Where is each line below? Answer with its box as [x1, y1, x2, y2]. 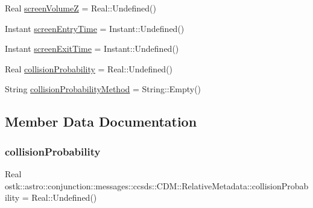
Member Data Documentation [5, 112, 197, 131]
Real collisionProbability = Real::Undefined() [5, 62, 173, 75]
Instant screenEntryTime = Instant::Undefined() [5, 22, 185, 34]
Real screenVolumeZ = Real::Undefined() [5, 2, 156, 14]
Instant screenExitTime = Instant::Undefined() [5, 42, 179, 55]
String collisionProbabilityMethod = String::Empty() [5, 83, 201, 95]
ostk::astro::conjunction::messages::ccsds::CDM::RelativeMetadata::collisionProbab [5, 179, 309, 192]
